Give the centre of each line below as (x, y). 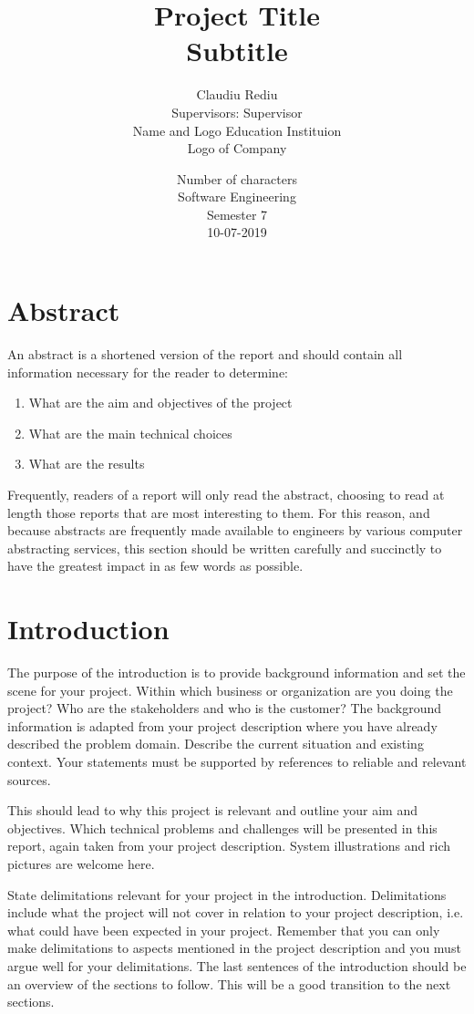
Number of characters (237, 178)
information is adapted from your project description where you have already (222, 725)
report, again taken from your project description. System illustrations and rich (229, 846)
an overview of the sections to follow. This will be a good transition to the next (229, 983)
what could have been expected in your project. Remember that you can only (224, 930)
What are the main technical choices (130, 433)
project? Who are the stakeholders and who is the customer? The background (225, 708)
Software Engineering (237, 197)
